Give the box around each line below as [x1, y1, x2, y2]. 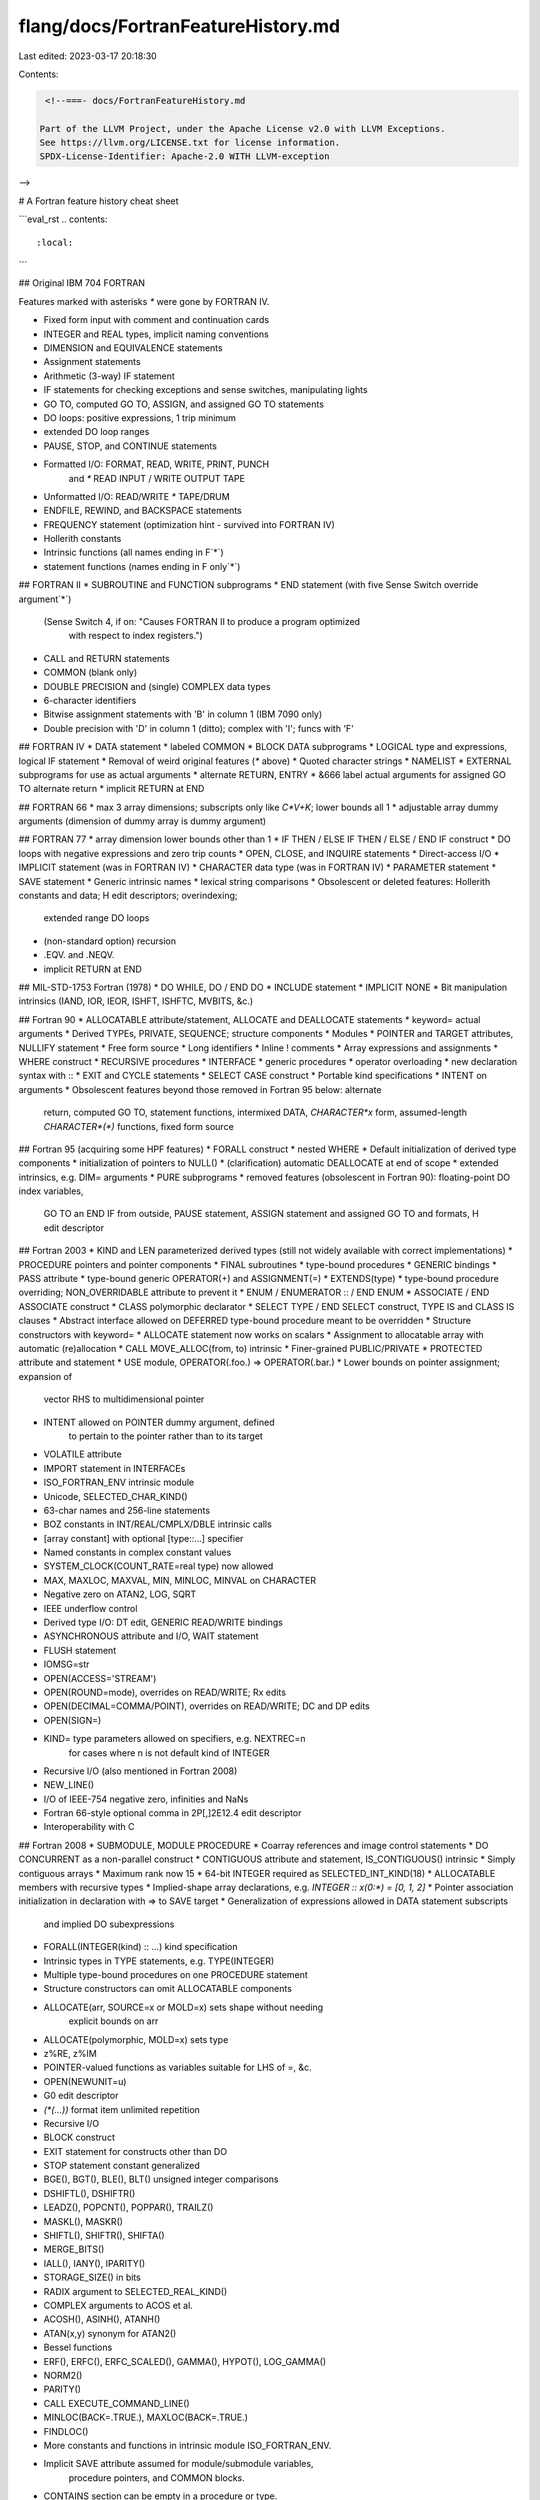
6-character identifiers [43, 694, 137, 706]
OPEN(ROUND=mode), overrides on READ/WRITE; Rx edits [43, 1686, 287, 1698]
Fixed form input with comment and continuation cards [43, 314, 270, 326]
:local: [36, 236, 74, 248]
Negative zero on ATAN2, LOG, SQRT [43, 1588, 197, 1600]
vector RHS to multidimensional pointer [43, 1393, 205, 1405]
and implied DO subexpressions [43, 1918, 175, 1930]
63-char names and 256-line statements [43, 1504, 210, 1516]
